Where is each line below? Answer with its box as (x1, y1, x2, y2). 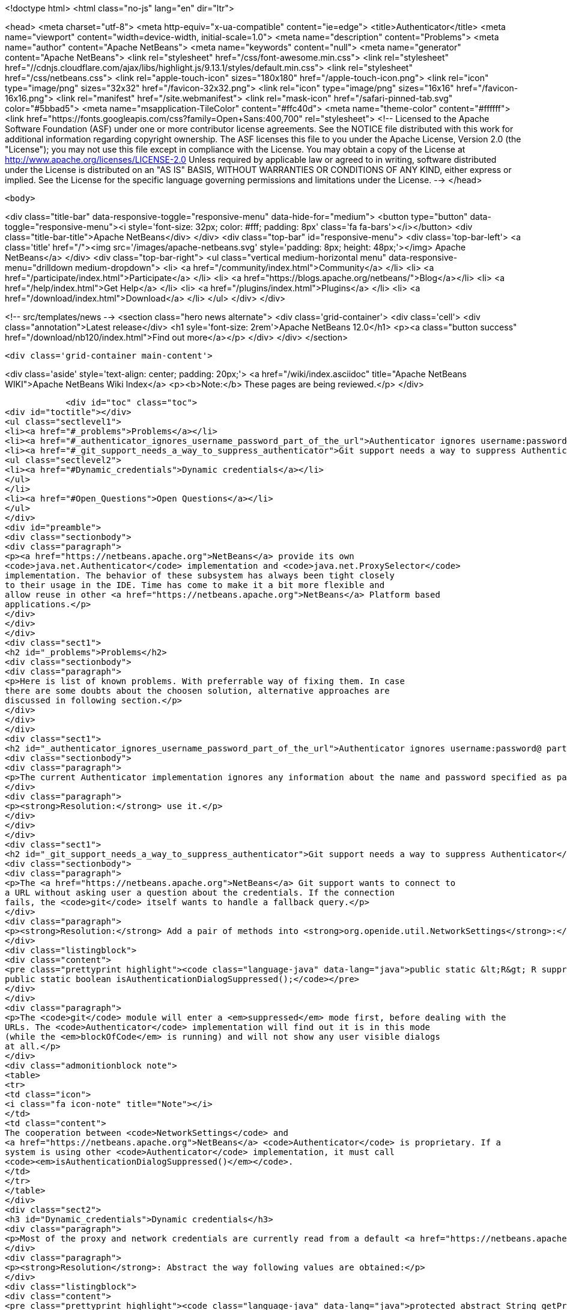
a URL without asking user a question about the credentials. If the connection (5, 888, 395, 897)
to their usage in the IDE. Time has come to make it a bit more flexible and (5, 580, 385, 590)
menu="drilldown (5, 262, 73, 273)
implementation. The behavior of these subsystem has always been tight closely (5, 571, 395, 580)
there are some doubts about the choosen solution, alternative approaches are (5, 686, 390, 696)
